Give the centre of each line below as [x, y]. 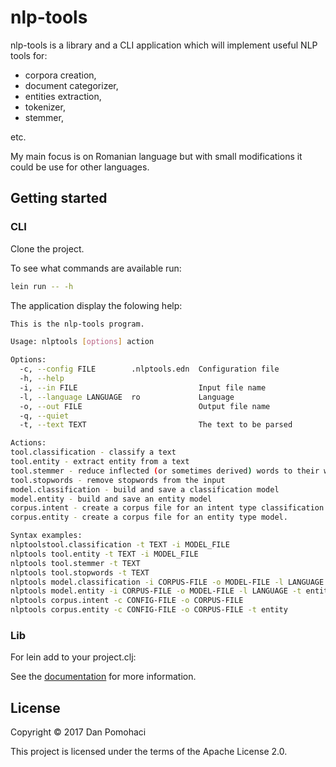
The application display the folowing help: [96, 305]
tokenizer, [45, 107]
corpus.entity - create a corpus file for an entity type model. [149, 517]
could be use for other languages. [80, 167]
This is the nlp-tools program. [77, 324]
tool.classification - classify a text [93, 452]
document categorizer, [71, 85]
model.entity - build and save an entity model [111, 499]
